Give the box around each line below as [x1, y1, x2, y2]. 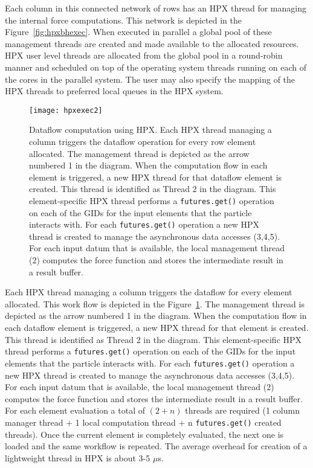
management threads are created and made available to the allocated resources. [5, 37, 299, 50]
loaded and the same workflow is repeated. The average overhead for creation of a [5, 440, 308, 452]
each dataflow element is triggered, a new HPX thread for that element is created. [5, 321, 309, 334]
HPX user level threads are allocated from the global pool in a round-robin [5, 49, 283, 62]
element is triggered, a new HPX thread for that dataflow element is [29, 170, 282, 183]
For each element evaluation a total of [5, 404, 145, 417]
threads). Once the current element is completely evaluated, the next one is [5, 428, 284, 440]
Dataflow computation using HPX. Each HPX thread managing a [29, 123, 272, 136]
